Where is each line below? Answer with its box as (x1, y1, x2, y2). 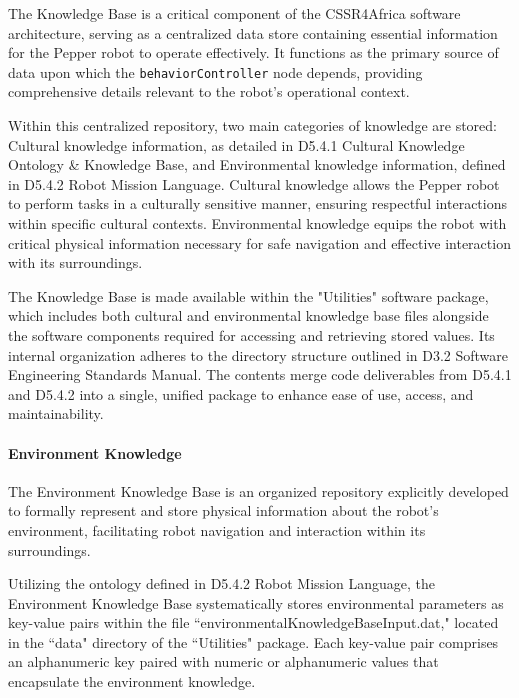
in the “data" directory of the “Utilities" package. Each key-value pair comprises (8, 631, 499, 652)
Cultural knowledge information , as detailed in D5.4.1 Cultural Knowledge (8, 134, 465, 155)
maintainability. (8, 403, 104, 424)
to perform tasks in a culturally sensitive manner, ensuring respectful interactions (8, 193, 507, 214)
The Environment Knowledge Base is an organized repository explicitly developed (8, 480, 509, 501)
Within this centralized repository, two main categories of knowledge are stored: (8, 115, 497, 136)
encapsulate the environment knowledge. (8, 671, 256, 692)
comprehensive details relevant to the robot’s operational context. (8, 81, 410, 102)
